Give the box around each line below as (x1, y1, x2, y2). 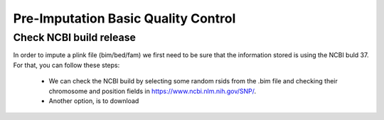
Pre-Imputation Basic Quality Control (13, 11, 236, 26)
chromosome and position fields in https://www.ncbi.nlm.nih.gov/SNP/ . (48, 87, 257, 95)
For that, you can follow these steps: (13, 61, 120, 69)
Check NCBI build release (13, 31, 137, 44)
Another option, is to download (48, 96, 139, 105)
